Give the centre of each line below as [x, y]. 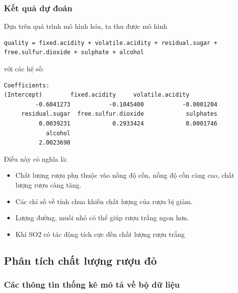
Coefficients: [27, 85]
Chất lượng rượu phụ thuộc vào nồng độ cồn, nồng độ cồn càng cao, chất [125, 175]
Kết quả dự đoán [38, 8]
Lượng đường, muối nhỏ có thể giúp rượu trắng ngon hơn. [102, 218]
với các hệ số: [24, 68]
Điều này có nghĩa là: [36, 158]
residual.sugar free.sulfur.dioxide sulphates [119, 114]
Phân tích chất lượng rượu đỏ [80, 260]
